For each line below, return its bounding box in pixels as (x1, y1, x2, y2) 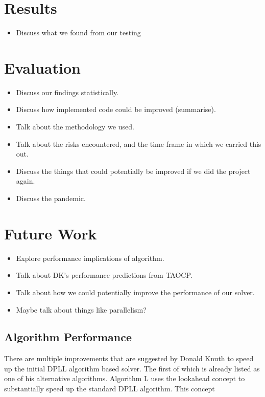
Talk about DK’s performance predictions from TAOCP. (16, 270, 192, 280)
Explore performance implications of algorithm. (16, 252, 164, 263)
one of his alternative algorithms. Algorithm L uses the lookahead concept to (4, 373, 245, 384)
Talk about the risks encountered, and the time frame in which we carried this (16, 138, 261, 149)
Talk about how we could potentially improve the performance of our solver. (16, 286, 255, 297)
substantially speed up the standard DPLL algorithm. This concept (4, 383, 215, 394)
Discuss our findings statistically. (16, 86, 119, 97)
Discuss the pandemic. (16, 193, 86, 203)
